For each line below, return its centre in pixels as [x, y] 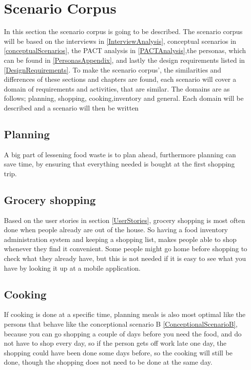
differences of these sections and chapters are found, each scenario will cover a [120, 79]
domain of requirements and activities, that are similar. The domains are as [117, 88]
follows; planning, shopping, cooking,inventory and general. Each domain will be [124, 98]
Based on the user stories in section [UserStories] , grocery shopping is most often [125, 220]
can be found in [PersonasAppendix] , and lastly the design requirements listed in [125, 60]
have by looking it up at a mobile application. [72, 268]
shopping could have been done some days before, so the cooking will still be [118, 352]
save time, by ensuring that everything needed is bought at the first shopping [119, 164]
